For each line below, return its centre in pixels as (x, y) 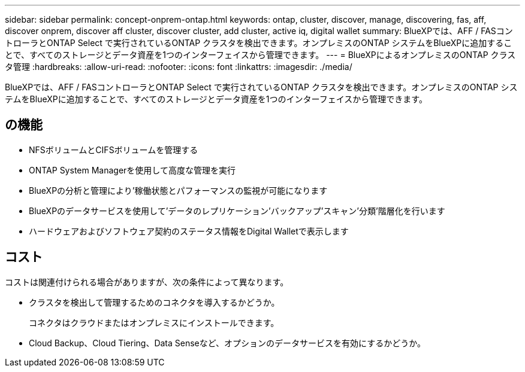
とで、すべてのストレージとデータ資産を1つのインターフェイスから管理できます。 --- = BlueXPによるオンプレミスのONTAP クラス (260, 55)
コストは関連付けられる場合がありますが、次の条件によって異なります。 (147, 282)
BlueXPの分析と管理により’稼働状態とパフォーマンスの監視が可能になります (178, 190)
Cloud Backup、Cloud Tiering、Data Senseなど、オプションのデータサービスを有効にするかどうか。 (227, 343)
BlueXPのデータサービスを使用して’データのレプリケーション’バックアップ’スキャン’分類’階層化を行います (237, 211)
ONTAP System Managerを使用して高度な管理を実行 (132, 170)
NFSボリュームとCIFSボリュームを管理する (114, 150)
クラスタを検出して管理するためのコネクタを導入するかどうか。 (154, 302)
